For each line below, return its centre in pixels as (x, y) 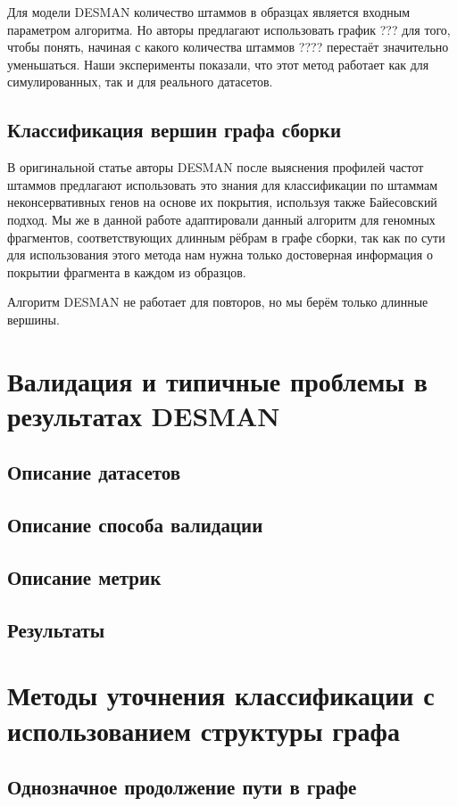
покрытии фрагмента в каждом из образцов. (127, 271)
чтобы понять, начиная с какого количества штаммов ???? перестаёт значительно (228, 47)
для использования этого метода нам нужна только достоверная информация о (220, 255)
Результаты (56, 629)
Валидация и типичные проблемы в (217, 380)
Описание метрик (84, 577)
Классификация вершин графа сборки (174, 130)
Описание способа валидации (135, 525)
